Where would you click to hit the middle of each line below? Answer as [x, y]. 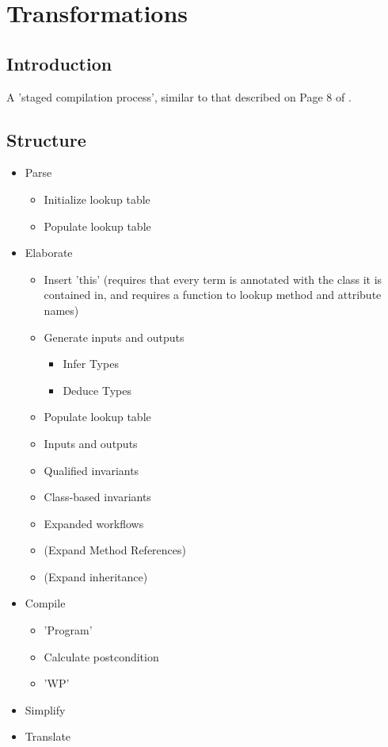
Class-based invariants [97, 497]
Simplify [45, 709]
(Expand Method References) [115, 550]
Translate [48, 736]
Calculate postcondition [101, 656]
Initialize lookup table [97, 199]
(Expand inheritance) [96, 576]
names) [61, 310]
